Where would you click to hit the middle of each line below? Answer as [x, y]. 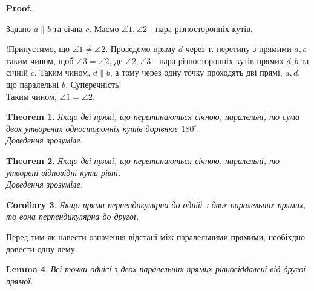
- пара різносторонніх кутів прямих [218, 60]
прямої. [20, 280]
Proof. [19, 8]
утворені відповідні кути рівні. [64, 172]
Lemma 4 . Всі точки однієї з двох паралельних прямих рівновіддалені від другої [156, 269]
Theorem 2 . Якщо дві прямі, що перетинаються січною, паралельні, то [143, 160]
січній [17, 72]
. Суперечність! [93, 84]
